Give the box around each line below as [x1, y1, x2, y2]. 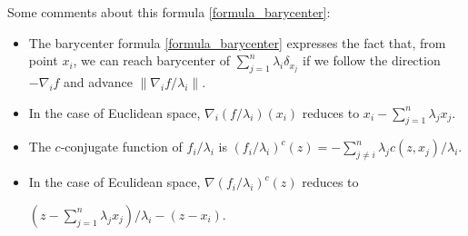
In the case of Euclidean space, [28, 103, 201, 122]
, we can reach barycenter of [73, 51, 230, 70]
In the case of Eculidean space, [28, 172, 201, 192]
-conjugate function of [60, 137, 183, 156]
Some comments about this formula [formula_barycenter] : [7, 3, 331, 21]
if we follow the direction [302, 51, 441, 70]
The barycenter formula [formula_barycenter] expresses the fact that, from [28, 33, 446, 52]
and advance [64, 72, 133, 91]
